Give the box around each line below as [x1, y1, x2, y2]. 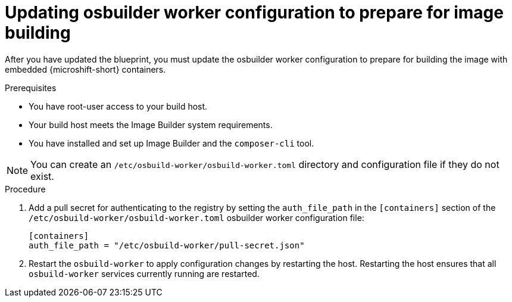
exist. [30, 170, 54, 182]
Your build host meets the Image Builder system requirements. [29, 119, 273, 130]
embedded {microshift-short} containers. [5, 64, 166, 74]
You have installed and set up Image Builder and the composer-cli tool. [29, 138, 314, 148]
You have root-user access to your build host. [29, 101, 208, 111]
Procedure [5, 183, 46, 194]
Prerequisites [5, 82, 57, 93]
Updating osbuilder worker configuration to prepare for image [5, 2, 504, 23]
